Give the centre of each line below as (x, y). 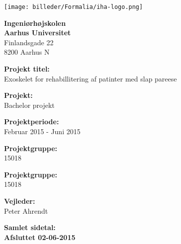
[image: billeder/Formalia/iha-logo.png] (74, 7)
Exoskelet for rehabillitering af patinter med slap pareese (90, 78)
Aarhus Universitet (38, 33)
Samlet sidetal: (30, 227)
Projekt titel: (27, 69)
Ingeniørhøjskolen (35, 23)
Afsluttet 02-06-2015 (40, 237)
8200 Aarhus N (27, 52)
